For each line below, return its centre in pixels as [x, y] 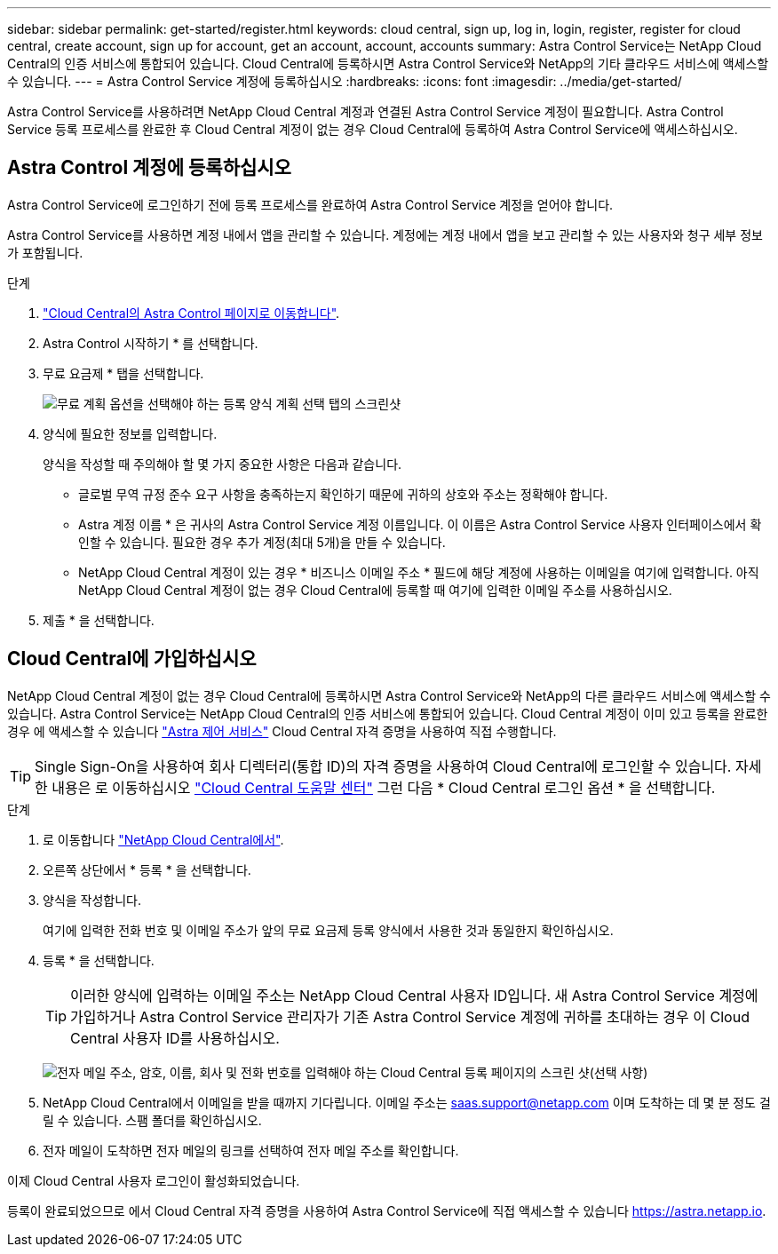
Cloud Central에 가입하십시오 [132, 659]
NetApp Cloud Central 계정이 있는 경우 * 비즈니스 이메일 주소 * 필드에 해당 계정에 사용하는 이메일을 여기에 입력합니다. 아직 [419, 572]
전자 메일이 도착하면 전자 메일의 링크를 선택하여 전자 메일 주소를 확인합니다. [251, 1150]
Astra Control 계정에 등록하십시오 [149, 168]
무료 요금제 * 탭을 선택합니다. [123, 373]
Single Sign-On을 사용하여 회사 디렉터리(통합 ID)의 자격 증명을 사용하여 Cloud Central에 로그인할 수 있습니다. [383, 766]
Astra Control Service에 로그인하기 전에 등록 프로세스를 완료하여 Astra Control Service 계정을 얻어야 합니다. [310, 204]
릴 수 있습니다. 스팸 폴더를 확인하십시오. [152, 1120]
